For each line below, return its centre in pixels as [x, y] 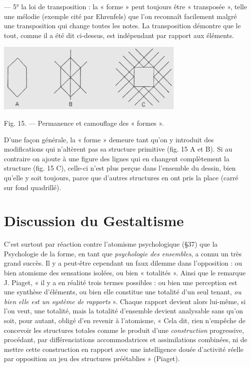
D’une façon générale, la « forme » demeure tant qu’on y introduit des [109, 139]
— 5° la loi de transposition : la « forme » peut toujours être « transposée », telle [125, 6]
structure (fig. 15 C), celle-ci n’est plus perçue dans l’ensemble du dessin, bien [120, 168]
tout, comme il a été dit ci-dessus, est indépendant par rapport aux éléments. [119, 35]
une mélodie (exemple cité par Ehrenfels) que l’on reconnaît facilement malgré [120, 16]
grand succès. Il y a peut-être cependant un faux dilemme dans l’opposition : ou [123, 263]
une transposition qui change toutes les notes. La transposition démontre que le [122, 26]
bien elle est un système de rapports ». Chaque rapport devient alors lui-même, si [125, 301]
